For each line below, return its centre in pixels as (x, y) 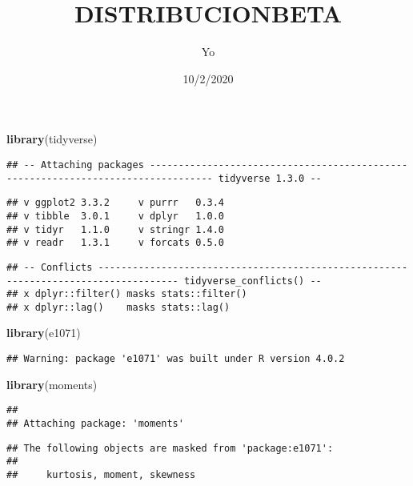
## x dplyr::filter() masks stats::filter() (127, 294)
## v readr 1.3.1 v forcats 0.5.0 (116, 243)
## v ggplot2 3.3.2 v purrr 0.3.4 (116, 203)
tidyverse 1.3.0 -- (270, 178)
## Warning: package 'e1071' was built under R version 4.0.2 (176, 359)
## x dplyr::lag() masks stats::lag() (118, 307)
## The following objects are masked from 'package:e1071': (170, 448)
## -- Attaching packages (75, 165)
